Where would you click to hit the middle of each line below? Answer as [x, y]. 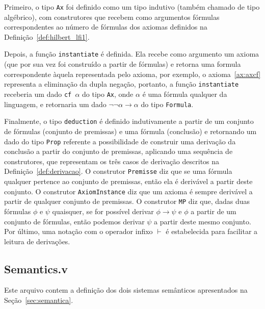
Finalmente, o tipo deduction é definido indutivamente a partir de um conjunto [129, 121]
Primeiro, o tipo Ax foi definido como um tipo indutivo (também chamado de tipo [132, 7]
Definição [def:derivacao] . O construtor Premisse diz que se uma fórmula [118, 171]
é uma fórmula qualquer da [185, 94]
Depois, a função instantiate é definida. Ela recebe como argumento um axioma [132, 54]
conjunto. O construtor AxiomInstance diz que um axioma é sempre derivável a [128, 191]
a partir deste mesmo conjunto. [203, 221]
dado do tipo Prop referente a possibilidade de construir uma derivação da [120, 141]
